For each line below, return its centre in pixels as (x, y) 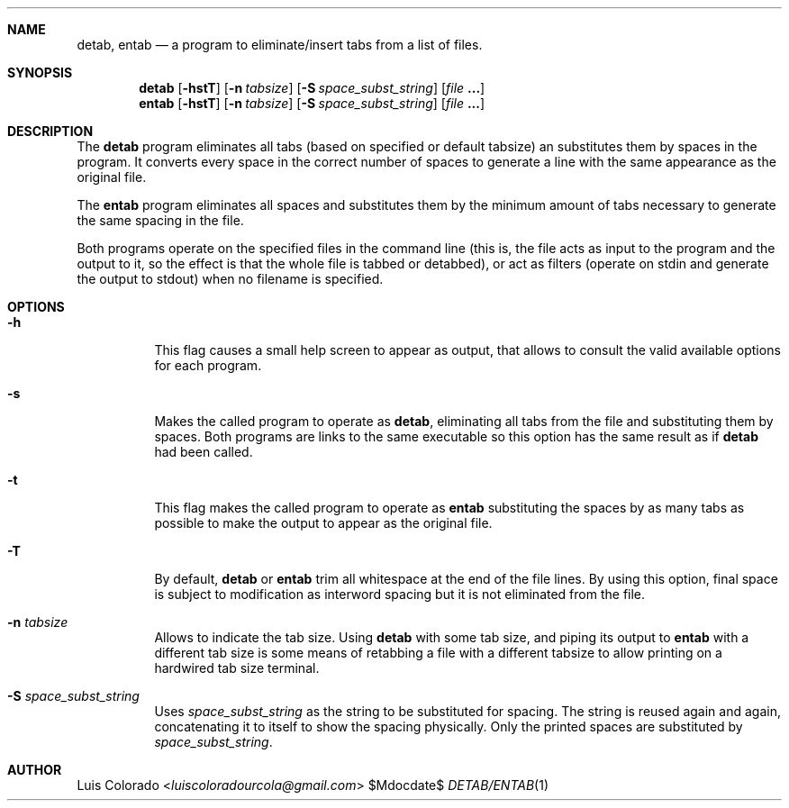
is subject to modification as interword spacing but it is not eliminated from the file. (400, 594)
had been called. (204, 452)
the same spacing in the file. (160, 220)
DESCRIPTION (50, 131)
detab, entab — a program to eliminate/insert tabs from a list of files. (280, 45)
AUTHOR (35, 770)
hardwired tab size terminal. (237, 668)
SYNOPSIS (40, 73)
